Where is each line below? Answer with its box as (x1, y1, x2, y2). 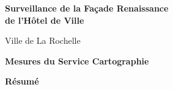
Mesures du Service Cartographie (5, 54, 149, 67)
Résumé (5, 75, 39, 88)
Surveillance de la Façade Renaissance (5, 2, 169, 14)
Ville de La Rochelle (5, 34, 81, 47)
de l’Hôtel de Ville (5, 13, 84, 26)
